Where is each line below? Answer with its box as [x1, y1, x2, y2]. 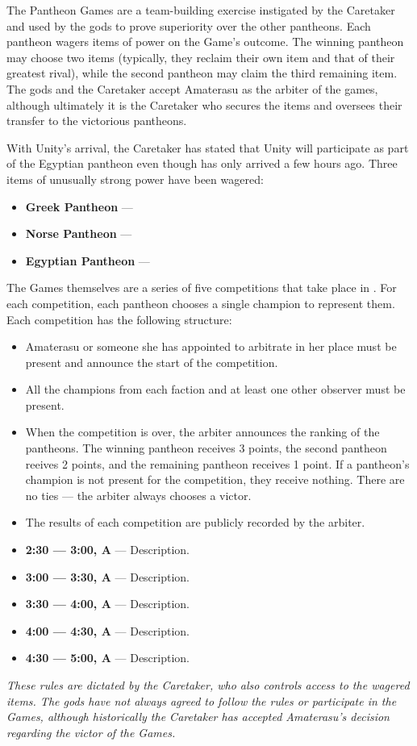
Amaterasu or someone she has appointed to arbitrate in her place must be [25, 338, 397, 355]
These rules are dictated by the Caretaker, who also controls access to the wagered [6, 677, 410, 693]
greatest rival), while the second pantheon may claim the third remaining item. [6, 65, 398, 81]
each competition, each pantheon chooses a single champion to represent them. [6, 294, 395, 311]
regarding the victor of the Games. [6, 723, 176, 740]
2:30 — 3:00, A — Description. [25, 541, 190, 558]
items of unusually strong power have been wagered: [6, 170, 264, 187]
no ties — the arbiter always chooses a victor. [25, 486, 252, 503]
